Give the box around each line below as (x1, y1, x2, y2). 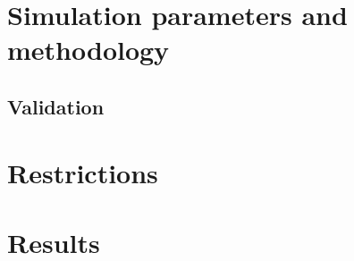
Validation (7, 92, 105, 120)
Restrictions (7, 154, 158, 190)
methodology (7, 31, 170, 68)
